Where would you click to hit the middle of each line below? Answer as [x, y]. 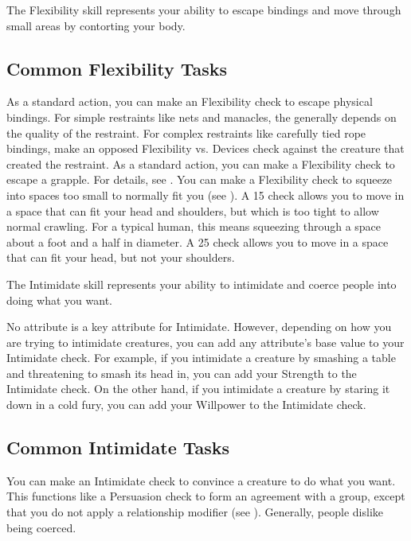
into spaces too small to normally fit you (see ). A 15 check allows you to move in [205, 195]
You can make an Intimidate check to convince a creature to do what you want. [201, 480]
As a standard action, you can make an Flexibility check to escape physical [190, 101]
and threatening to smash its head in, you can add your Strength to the [182, 373]
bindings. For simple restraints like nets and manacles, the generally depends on [202, 117]
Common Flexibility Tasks [117, 68]
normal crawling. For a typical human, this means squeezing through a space [194, 226]
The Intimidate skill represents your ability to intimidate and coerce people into [202, 284]
